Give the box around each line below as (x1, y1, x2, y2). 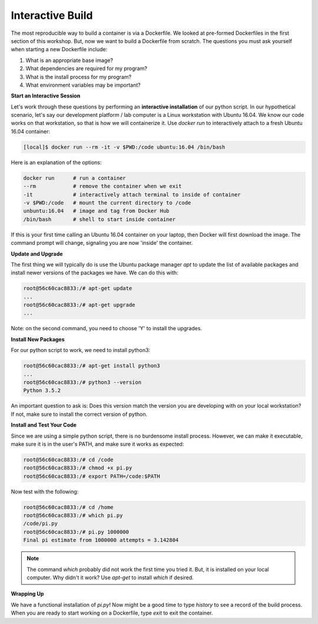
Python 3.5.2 (23, 387, 61, 394)
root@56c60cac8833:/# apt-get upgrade (23, 301, 135, 308)
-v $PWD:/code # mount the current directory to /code (23, 199, 191, 206)
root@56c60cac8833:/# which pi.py (23, 512, 123, 519)
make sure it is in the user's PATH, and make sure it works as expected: (11, 440, 184, 448)
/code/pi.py (23, 520, 58, 527)
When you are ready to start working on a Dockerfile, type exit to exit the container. (11, 609, 213, 616)
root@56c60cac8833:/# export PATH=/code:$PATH (23, 472, 160, 480)
